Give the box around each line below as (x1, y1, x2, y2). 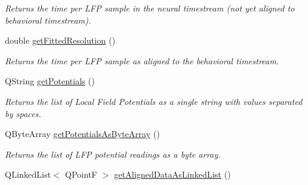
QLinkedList (5, 168, 51, 181)
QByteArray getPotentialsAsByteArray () (5, 127, 160, 140)
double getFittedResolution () (5, 34, 116, 47)
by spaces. (5, 107, 41, 119)
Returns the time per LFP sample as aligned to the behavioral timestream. (5, 54, 280, 67)
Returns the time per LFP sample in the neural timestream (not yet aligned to (5, 2, 295, 14)
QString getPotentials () (5, 75, 95, 87)
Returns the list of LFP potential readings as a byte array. (5, 147, 221, 160)
